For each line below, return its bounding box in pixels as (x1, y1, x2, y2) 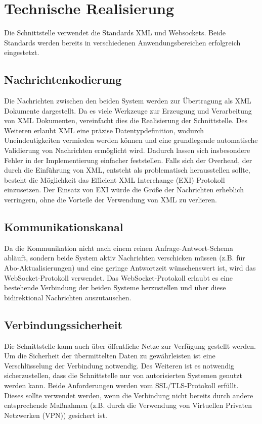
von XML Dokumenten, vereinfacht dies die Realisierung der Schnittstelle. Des (4, 115, 248, 126)
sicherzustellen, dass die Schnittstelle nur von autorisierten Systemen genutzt (4, 370, 242, 381)
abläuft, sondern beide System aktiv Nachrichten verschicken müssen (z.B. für (4, 252, 245, 263)
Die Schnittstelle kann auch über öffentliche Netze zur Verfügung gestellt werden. (4, 340, 256, 351)
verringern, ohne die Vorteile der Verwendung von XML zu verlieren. (4, 194, 217, 205)
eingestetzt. (4, 47, 39, 58)
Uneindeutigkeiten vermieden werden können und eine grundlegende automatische (4, 135, 258, 145)
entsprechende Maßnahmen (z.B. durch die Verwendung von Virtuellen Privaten (4, 400, 252, 410)
